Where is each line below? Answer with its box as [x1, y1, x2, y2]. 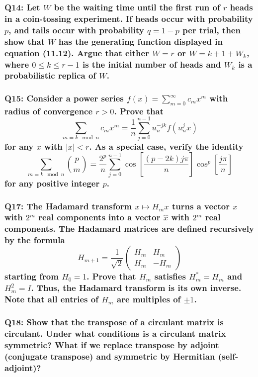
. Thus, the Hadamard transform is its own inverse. [31, 282, 242, 294]
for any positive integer [4, 177, 100, 189]
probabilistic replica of [4, 69, 96, 82]
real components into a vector [38, 211, 161, 223]
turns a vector [172, 199, 230, 212]
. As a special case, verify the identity [89, 140, 244, 153]
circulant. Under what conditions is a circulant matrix [4, 327, 226, 339]
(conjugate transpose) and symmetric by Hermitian [4, 350, 215, 362]
